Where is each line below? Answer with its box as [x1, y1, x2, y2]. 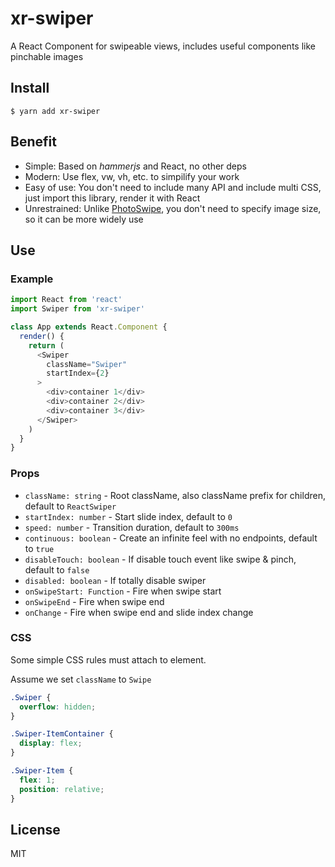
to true [24, 542, 55, 554]
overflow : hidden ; [19, 702, 97, 712]
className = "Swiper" [46, 359, 128, 369]
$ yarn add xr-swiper [10, 106, 101, 116]
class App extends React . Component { [10, 322, 168, 332]
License [10, 821, 61, 838]
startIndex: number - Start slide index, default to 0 [24, 510, 233, 522]
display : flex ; [19, 738, 83, 749]
